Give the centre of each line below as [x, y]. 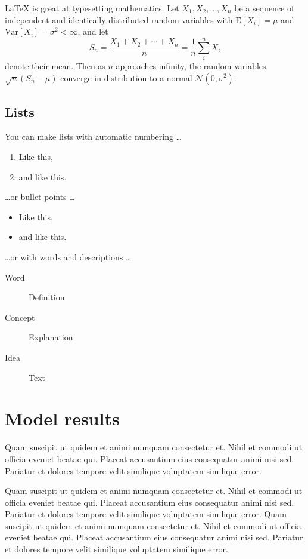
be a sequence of [264, 8]
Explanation [51, 337]
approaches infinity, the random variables [191, 65]
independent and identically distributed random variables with [119, 19]
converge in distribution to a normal [126, 77]
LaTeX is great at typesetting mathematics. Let [92, 8]
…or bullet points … [40, 197]
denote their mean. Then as [55, 65]
